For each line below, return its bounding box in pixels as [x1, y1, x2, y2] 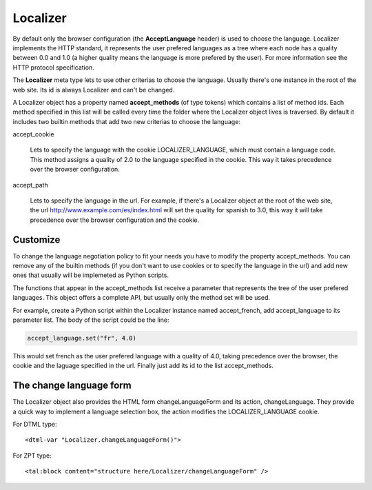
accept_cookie [12, 130, 54, 139]
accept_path [12, 181, 48, 189]
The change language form [12, 380, 132, 391]
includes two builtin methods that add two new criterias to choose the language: [12, 117, 241, 125]
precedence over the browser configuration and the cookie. [30, 216, 200, 224]
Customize [12, 234, 61, 245]
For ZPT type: [12, 451, 52, 460]
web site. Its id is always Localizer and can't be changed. [12, 85, 175, 94]
